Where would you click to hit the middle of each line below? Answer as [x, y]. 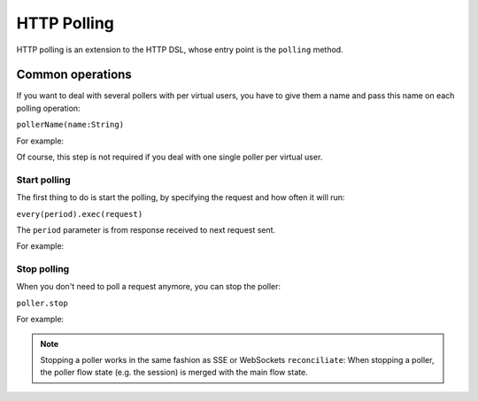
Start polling [43, 180]
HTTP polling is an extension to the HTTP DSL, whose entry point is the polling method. [180, 50]
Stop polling [43, 269]
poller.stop [42, 303]
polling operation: [48, 108]
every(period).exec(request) [80, 214]
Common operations [74, 75]
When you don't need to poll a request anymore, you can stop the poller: [149, 287]
